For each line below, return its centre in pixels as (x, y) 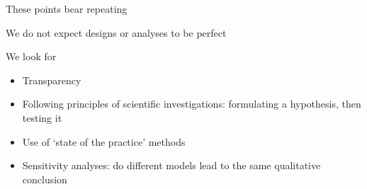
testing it (42, 117)
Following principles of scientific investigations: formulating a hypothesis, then (192, 104)
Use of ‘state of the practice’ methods (104, 141)
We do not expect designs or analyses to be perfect (116, 32)
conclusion (45, 179)
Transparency (52, 80)
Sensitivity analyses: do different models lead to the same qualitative (171, 165)
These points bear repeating (67, 8)
